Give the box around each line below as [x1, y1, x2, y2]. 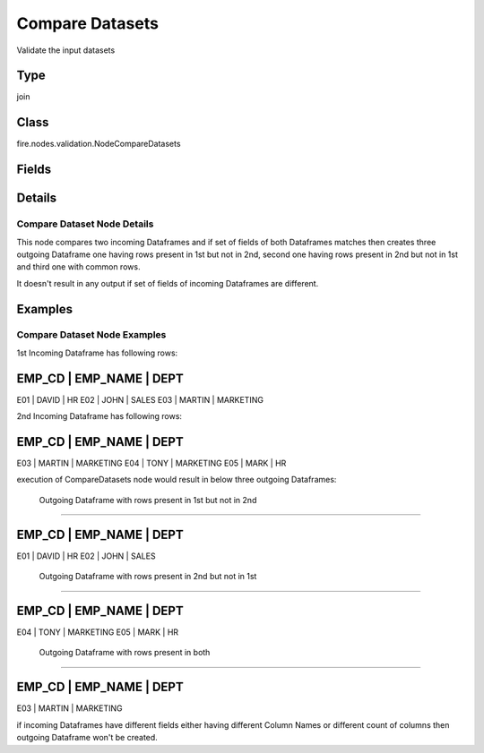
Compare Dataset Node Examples [16, 329, 167, 341]
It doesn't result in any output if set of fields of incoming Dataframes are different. [16, 278, 319, 288]
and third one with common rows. [16, 261, 141, 272]
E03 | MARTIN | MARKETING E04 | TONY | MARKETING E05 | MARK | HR [16, 458, 287, 469]
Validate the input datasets [16, 45, 116, 56]
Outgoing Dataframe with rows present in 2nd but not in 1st [39, 571, 257, 582]
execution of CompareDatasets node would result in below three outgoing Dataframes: [16, 475, 337, 485]
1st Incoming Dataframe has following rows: [16, 347, 178, 358]
